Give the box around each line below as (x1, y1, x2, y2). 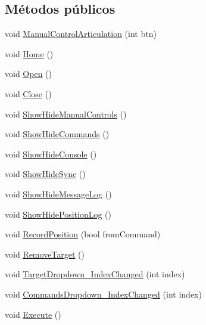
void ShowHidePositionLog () (5, 208, 112, 220)
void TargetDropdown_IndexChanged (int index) (5, 268, 185, 280)
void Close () (5, 87, 52, 100)
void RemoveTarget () (5, 247, 85, 260)
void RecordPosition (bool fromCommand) (5, 228, 161, 240)
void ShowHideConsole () (5, 147, 97, 160)
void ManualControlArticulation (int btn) (5, 27, 157, 40)
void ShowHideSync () (5, 168, 86, 180)
